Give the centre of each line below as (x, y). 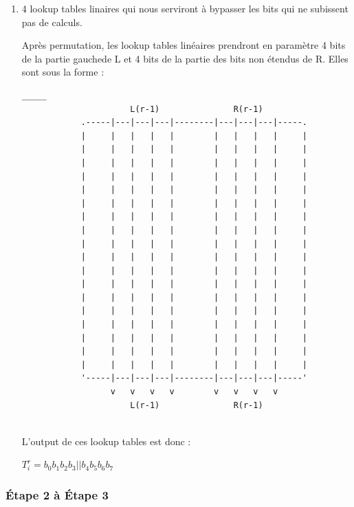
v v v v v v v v (194, 392)
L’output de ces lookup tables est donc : (106, 441)
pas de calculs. (52, 22)
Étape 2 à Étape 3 (57, 494)
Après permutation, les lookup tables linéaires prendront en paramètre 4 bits (184, 45)
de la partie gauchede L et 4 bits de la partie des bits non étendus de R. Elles (185, 58)
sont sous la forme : (63, 72)
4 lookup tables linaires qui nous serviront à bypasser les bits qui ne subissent (185, 8)
